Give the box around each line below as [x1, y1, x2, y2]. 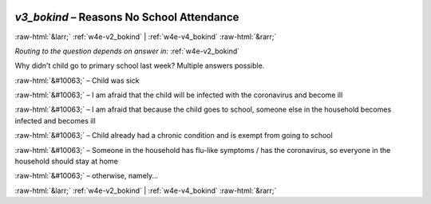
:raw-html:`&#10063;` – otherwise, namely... [14, 171, 159, 181]
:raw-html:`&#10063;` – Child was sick [14, 76, 140, 85]
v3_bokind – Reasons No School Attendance [14, 10, 239, 24]
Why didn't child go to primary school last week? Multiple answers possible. [14, 61, 265, 71]
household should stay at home [14, 156, 119, 167]
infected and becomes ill [14, 116, 96, 125]
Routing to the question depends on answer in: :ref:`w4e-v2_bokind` [14, 46, 240, 56]
